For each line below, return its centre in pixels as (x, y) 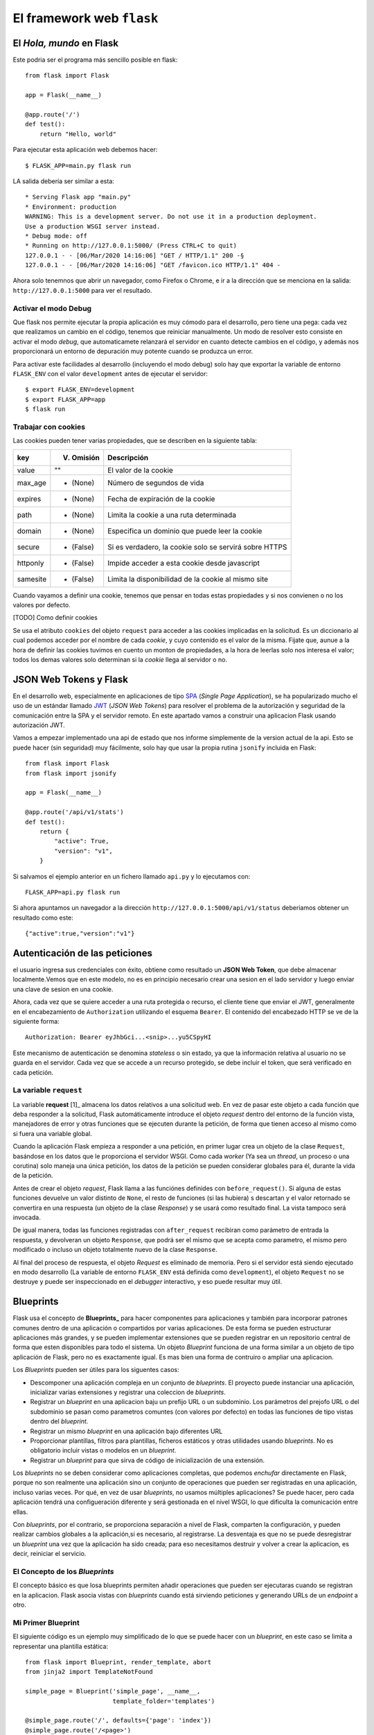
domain (29, 531)
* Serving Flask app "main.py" (78, 197)
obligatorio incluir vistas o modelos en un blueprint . (103, 1450)
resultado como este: (43, 917)
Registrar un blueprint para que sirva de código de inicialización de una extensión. (148, 1460)
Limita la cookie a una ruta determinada (172, 515)
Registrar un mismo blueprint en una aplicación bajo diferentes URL (126, 1431)
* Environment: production (71, 207)
